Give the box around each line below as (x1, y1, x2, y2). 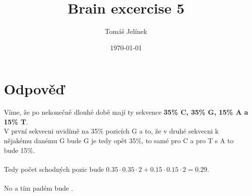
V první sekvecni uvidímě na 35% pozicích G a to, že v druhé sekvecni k (4, 126, 219, 136)
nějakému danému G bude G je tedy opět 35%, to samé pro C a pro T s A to (4, 136, 234, 146)
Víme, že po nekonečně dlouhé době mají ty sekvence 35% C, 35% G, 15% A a (4, 107, 248, 117)
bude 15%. (4, 145, 35, 155)
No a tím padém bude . (4, 183, 73, 193)
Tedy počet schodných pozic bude (4, 164, 104, 174)
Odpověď (4, 79, 64, 99)
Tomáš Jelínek (105, 26, 147, 36)
